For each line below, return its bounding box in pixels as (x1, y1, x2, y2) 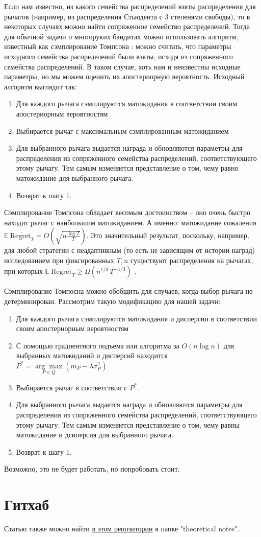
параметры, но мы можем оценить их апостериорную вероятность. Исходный (4, 71, 245, 82)
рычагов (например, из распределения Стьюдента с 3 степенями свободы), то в (4, 11, 250, 21)
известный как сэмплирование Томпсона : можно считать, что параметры (4, 41, 231, 52)
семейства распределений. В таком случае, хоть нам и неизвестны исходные (4, 61, 241, 72)
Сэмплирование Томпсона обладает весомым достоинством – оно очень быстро (4, 207, 251, 218)
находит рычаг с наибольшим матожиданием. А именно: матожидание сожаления (4, 217, 256, 227)
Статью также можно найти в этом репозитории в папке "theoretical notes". (4, 523, 240, 534)
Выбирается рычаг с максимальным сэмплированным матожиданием (16, 125, 229, 136)
